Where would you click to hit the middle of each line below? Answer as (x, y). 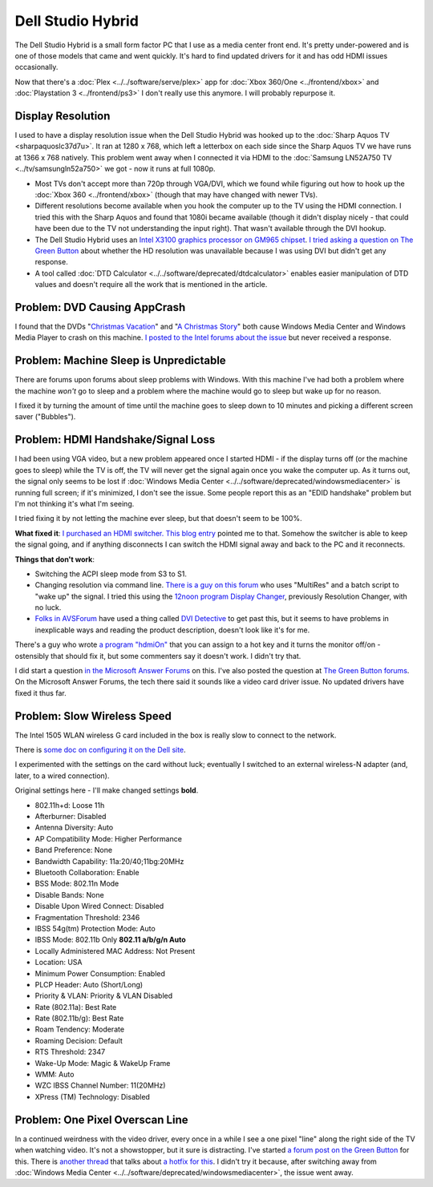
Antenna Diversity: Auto (74, 828)
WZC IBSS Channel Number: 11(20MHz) (100, 1085)
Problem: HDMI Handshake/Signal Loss (115, 440)
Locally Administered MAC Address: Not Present (115, 951)
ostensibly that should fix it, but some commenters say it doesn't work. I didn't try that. (158, 656)
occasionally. (36, 67)
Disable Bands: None (69, 894)
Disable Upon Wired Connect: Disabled (99, 906)
